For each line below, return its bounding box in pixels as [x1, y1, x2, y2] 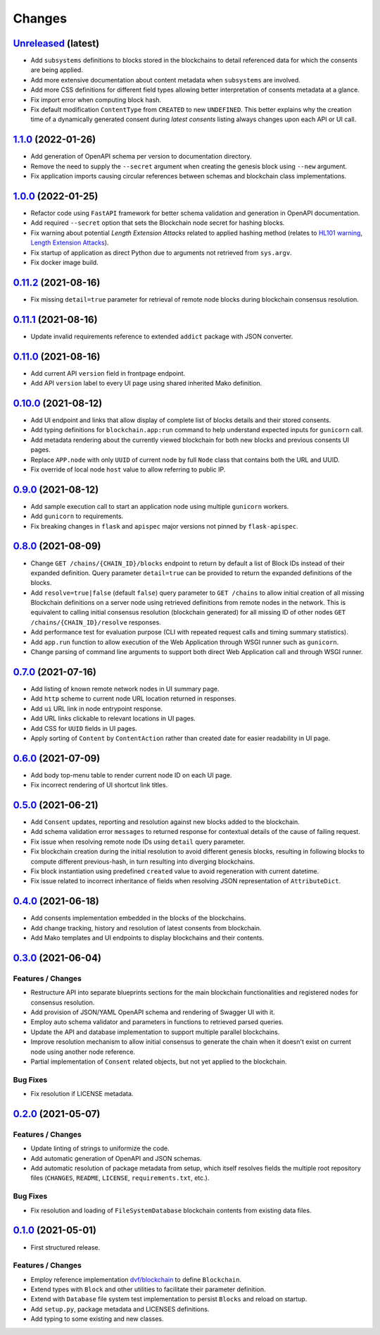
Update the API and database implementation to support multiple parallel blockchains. [30, 1028, 280, 1036]
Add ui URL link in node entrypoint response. [30, 704, 163, 713]
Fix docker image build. [30, 258, 99, 266]
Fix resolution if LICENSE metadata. [30, 1090, 134, 1098]
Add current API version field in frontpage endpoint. [30, 369, 186, 377]
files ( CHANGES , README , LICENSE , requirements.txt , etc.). [30, 1174, 210, 1182]
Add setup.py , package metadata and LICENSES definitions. [30, 1305, 210, 1313]
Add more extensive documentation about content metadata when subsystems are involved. [30, 75, 300, 84]
